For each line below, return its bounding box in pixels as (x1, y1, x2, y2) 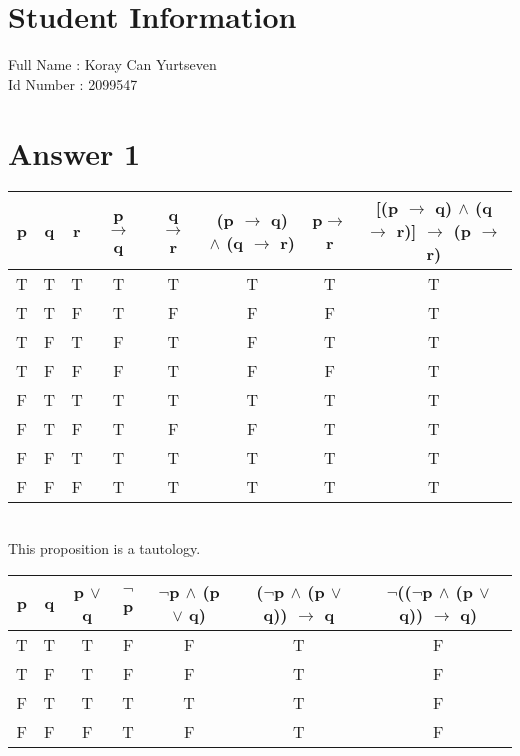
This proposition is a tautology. (8, 538, 201, 559)
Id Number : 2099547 (8, 73, 138, 94)
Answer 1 (8, 132, 141, 173)
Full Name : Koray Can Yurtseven (8, 54, 217, 75)
